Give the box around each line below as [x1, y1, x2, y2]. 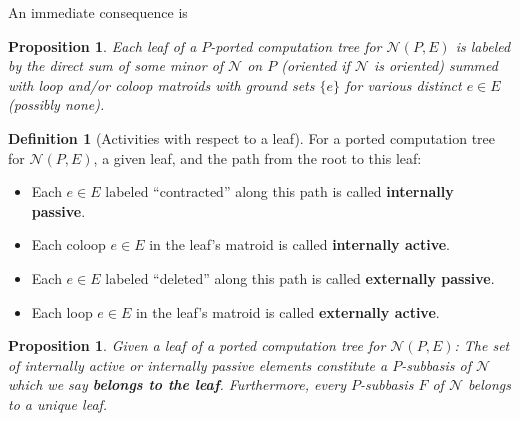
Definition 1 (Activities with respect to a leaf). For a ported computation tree [8, 127, 495, 148]
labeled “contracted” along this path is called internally [105, 181, 454, 202]
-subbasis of [401, 354, 471, 375]
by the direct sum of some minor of [8, 55, 224, 76]
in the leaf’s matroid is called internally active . [149, 234, 450, 255]
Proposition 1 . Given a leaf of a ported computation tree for [8, 335, 386, 356]
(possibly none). [8, 94, 105, 115]
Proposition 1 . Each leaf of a [8, 35, 197, 56]
